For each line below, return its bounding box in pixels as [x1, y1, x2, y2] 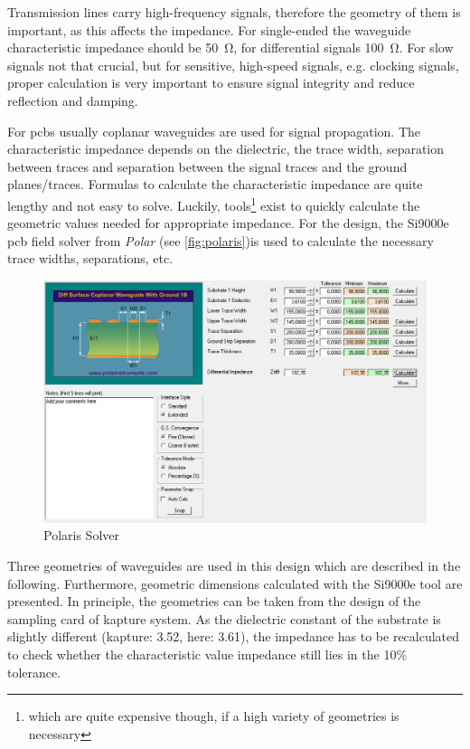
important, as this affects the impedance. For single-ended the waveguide [7, 20, 411, 39]
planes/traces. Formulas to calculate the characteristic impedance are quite [7, 175, 423, 194]
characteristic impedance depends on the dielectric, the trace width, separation [7, 139, 445, 158]
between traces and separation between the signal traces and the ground [7, 156, 408, 175]
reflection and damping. [7, 90, 138, 109]
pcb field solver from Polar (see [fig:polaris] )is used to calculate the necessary [7, 231, 434, 250]
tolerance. [7, 662, 61, 681]
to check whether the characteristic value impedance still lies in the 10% [7, 645, 408, 664]
